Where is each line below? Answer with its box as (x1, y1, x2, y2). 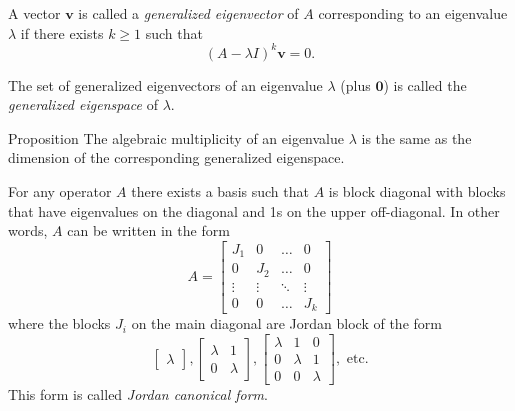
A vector (8, 3, 61, 23)
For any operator (8, 181, 112, 202)
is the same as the (361, 127, 472, 148)
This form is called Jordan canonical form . (8, 384, 268, 405)
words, (8, 220, 48, 241)
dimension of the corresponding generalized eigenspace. (8, 147, 345, 168)
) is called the (383, 74, 467, 95)
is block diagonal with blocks (328, 181, 506, 202)
